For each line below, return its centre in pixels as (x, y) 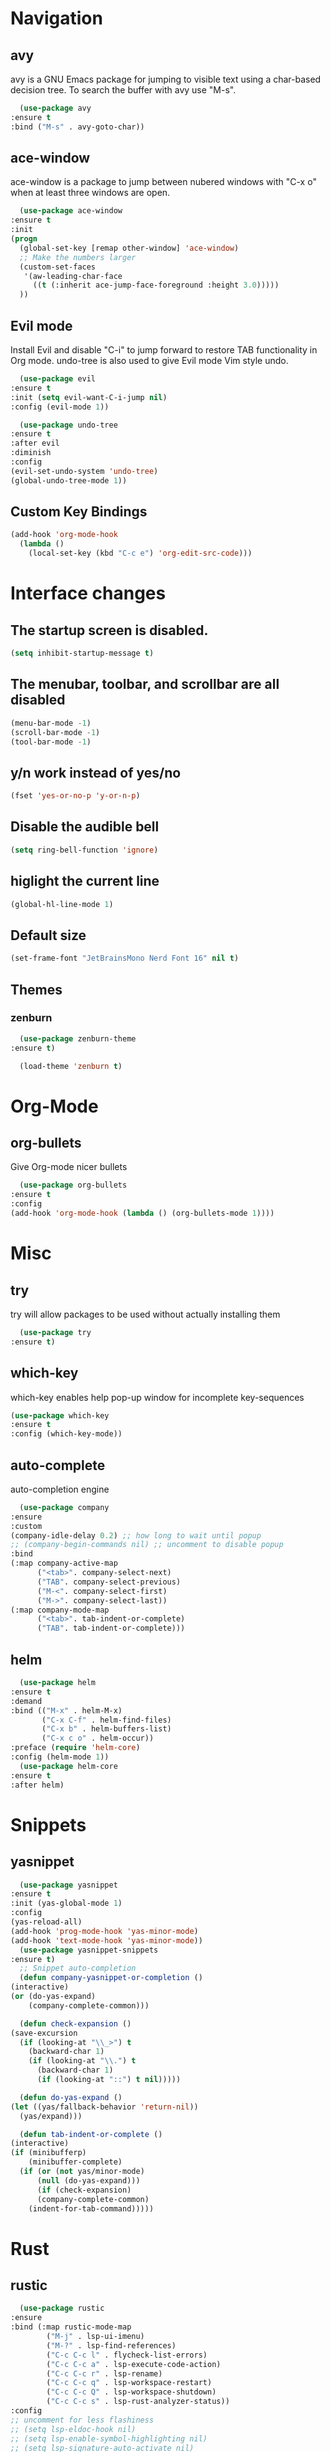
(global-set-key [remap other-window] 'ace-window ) (129, 248)
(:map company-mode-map (60, 1610)
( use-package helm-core (68, 1766)
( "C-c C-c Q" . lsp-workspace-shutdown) (131, 2392)
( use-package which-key (60, 1415)
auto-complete (58, 1465)
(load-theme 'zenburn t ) (71, 1066)
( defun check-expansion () (75, 2023)
